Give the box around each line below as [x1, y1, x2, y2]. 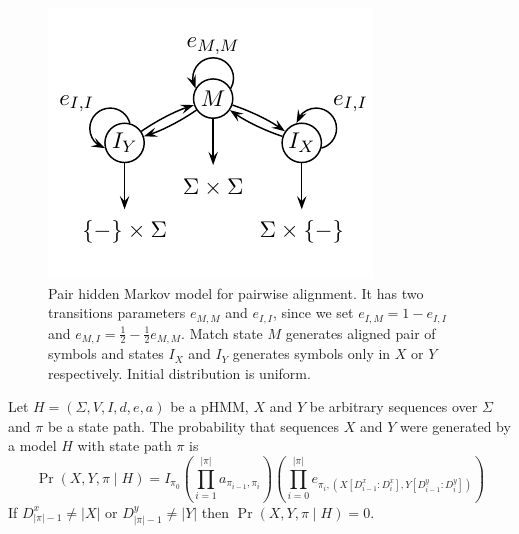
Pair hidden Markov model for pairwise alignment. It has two [48, 282, 424, 303]
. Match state [181, 322, 263, 343]
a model [8, 435, 57, 456]
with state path [77, 435, 172, 456]
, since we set [272, 302, 354, 323]
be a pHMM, [170, 396, 249, 417]
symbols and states [48, 343, 164, 364]
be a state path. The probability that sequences [47, 415, 340, 436]
